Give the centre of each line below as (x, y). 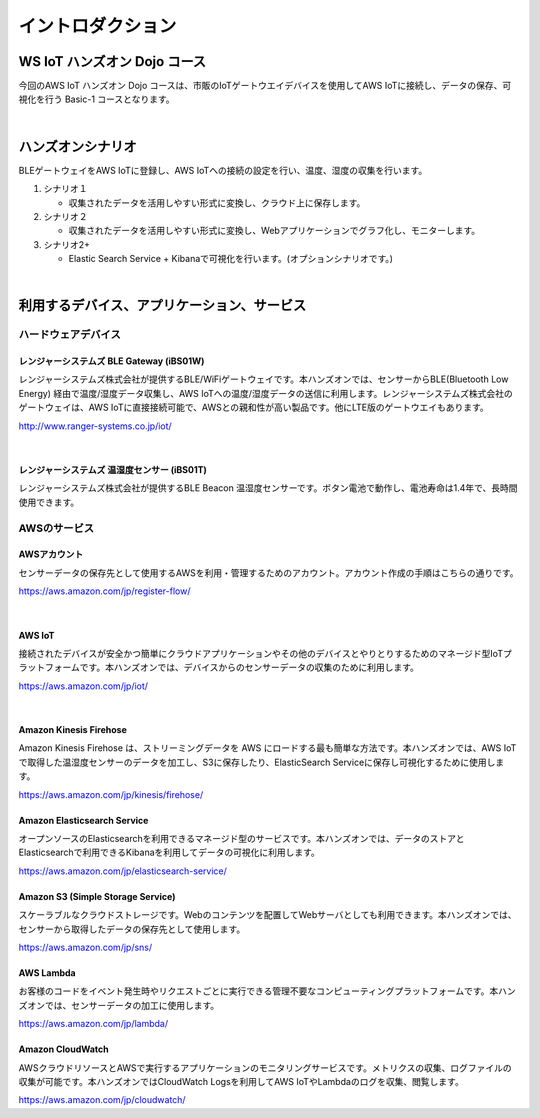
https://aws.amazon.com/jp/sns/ (85, 947)
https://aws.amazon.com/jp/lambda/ (93, 1024)
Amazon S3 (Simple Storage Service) (97, 896)
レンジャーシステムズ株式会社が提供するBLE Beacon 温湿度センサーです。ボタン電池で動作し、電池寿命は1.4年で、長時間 (268, 488)
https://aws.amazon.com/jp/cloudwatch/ (102, 1100)
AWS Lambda (47, 973)
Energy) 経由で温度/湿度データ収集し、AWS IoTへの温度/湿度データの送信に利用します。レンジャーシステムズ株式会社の (266, 393)
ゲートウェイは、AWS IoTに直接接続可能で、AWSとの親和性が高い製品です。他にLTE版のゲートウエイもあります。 (253, 407)
